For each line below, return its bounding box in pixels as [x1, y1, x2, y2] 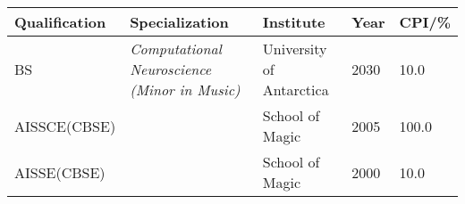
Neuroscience [130, 59, 212, 79]
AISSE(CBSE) [14, 161, 106, 183]
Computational [130, 38, 222, 59]
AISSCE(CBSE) [14, 115, 116, 136]
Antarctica [262, 79, 329, 100]
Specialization [130, 12, 229, 32]
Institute [262, 12, 325, 32]
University [262, 38, 327, 59]
